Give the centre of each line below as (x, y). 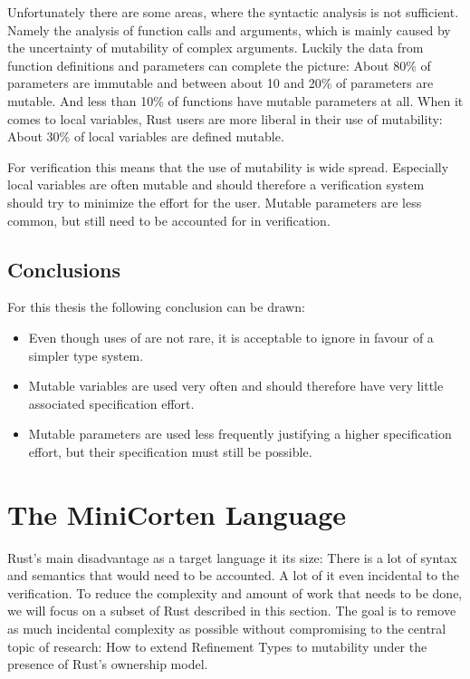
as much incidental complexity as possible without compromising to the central (227, 628)
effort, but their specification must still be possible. (170, 451)
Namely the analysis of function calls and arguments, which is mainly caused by (229, 29)
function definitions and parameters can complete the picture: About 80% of (219, 65)
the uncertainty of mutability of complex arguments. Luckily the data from (216, 48)
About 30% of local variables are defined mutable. (146, 136)
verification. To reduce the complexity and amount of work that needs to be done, (235, 592)
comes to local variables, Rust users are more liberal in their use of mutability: (225, 118)
